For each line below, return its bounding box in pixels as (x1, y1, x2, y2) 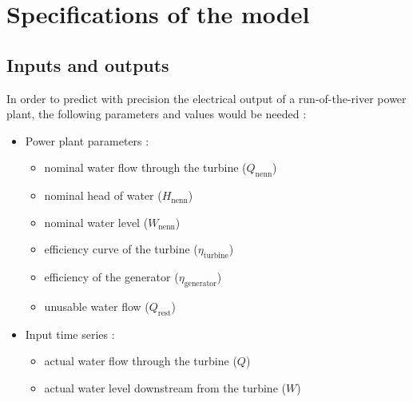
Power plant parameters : (25, 132, 149, 149)
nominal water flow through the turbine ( (44, 159, 247, 176)
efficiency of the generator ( (44, 269, 179, 285)
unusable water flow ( (44, 297, 149, 314)
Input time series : (25, 325, 115, 342)
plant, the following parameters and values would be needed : (6, 105, 307, 122)
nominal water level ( (44, 213, 149, 230)
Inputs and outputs (6, 52, 169, 77)
